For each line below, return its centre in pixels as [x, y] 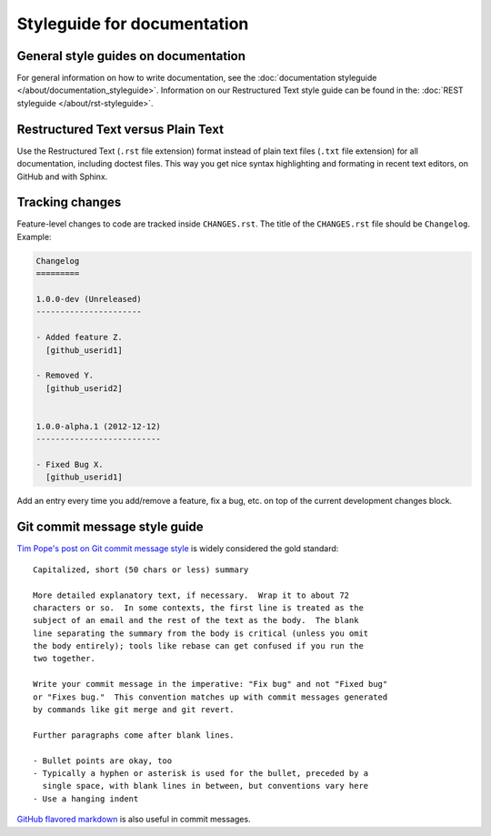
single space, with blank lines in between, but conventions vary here [205, 786]
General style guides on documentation [131, 56]
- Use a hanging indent [86, 799]
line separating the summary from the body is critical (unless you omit [201, 633]
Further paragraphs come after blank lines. [134, 735]
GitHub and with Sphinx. [62, 176]
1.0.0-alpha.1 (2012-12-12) [98, 426]
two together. [64, 659]
